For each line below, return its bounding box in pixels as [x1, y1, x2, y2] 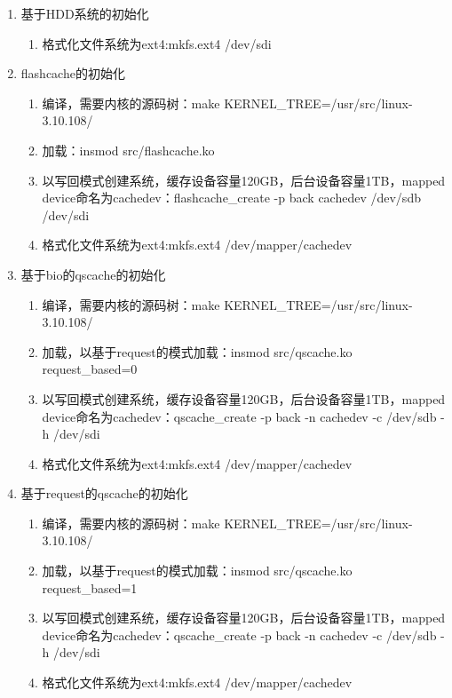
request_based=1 [42, 578, 138, 597]
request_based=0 [42, 360, 138, 378]
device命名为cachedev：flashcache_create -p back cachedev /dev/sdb [42, 188, 421, 207]
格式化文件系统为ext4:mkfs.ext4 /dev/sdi [42, 34, 272, 52]
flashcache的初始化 [20, 64, 125, 83]
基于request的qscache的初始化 [20, 484, 188, 503]
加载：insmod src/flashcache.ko [42, 140, 215, 159]
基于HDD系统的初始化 [20, 4, 149, 22]
